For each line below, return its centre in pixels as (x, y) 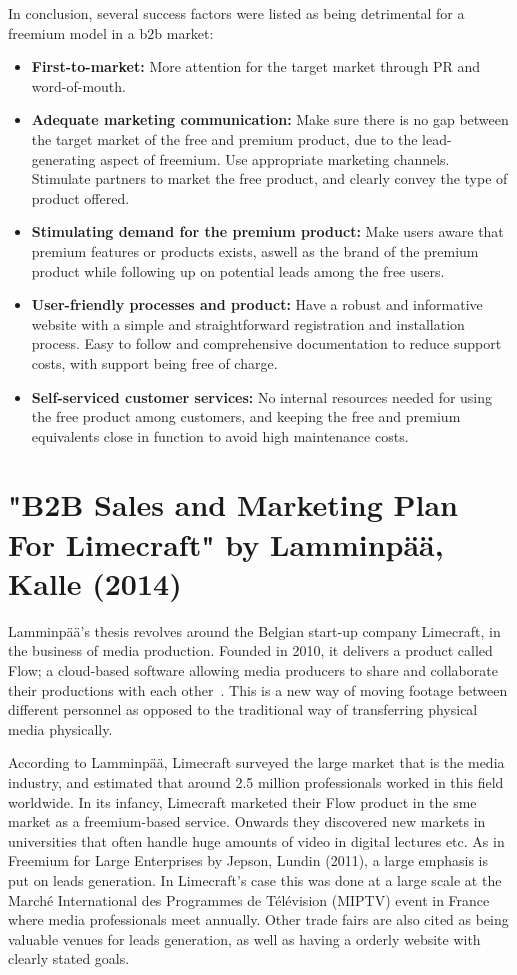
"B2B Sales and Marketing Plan (233, 504)
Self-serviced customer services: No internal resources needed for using (262, 396)
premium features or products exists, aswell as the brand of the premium (255, 250)
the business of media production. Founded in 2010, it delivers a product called (250, 650)
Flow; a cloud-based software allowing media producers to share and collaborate (253, 669)
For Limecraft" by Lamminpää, (226, 543)
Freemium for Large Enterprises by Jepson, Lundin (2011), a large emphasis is (248, 860)
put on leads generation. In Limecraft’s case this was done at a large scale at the (255, 879)
